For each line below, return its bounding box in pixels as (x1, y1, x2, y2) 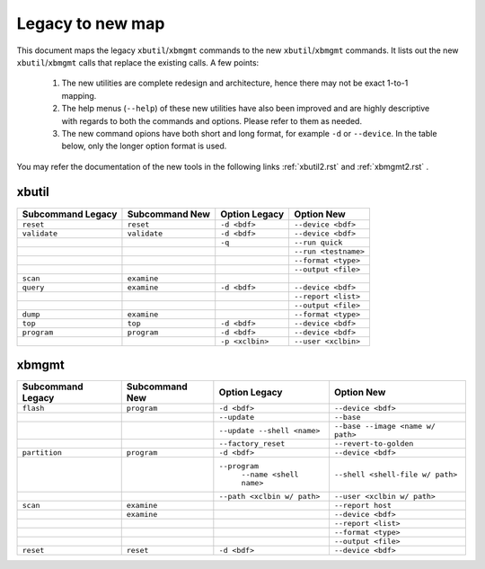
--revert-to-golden (333, 439, 414, 449)
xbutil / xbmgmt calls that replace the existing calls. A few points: (16, 57, 260, 67)
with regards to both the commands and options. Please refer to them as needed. (61, 115, 363, 126)
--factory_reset (218, 439, 286, 449)
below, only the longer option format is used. (61, 140, 227, 152)
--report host (333, 501, 392, 511)
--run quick (294, 237, 343, 247)
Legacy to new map (16, 13, 165, 33)
